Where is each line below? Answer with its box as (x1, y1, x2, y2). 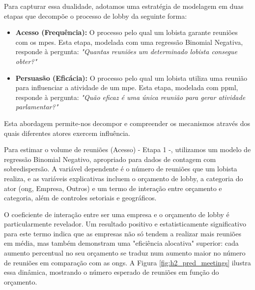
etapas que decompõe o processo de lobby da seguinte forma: (4, 10, 187, 21)
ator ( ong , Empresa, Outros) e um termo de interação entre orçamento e (4, 183, 222, 193)
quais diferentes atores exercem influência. (4, 128, 130, 138)
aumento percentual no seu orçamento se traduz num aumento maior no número (4, 248, 246, 258)
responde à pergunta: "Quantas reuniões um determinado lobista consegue (15, 46, 238, 57)
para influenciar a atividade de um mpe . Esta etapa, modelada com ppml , (15, 82, 238, 93)
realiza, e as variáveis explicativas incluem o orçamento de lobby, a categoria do (4, 173, 243, 183)
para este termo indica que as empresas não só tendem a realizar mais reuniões (4, 228, 241, 238)
